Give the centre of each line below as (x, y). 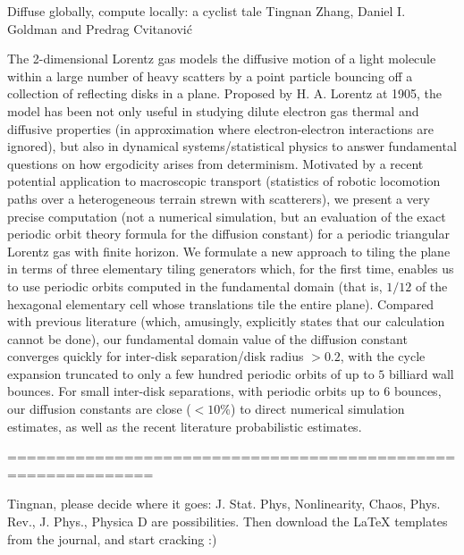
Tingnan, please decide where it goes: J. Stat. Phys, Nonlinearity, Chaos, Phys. (224, 504)
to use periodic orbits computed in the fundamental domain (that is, (195, 286)
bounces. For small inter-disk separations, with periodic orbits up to (194, 391)
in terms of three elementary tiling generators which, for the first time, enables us (231, 269)
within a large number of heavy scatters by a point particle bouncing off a (210, 76)
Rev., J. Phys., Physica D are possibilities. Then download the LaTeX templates (228, 521)
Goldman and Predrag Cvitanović (100, 28)
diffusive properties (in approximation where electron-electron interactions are (220, 128)
